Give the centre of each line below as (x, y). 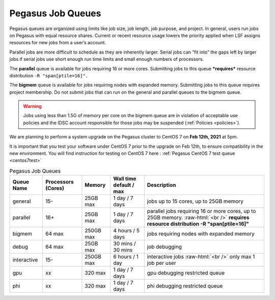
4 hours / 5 (127, 231)
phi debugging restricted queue (185, 286)
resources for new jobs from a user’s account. (58, 43)
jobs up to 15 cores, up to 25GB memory (195, 201)
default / (124, 185)
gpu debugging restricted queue (186, 273)
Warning (32, 106)
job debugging (164, 247)
